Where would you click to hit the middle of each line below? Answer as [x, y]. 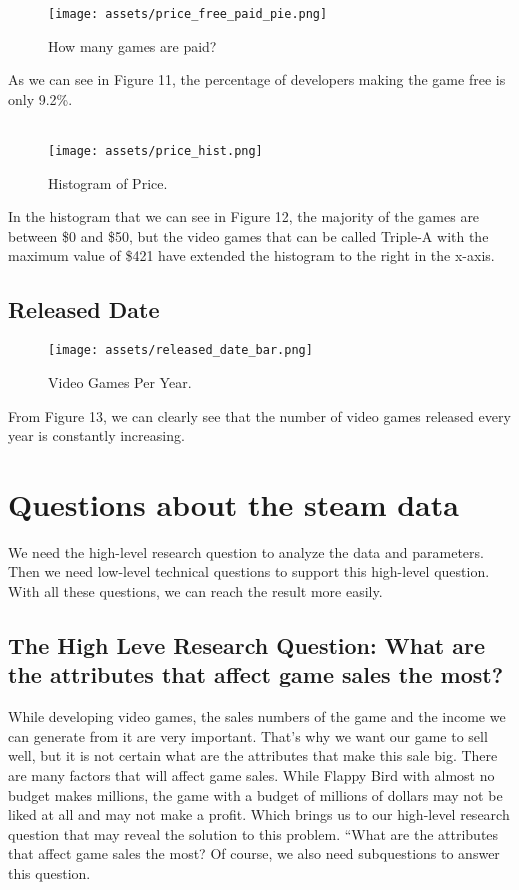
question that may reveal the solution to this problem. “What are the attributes [253, 833]
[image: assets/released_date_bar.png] [180, 350]
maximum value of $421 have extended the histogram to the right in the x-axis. [251, 255]
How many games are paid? [132, 45]
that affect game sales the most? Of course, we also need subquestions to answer [254, 853]
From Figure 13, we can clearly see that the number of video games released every [259, 415]
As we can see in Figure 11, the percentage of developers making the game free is [257, 79]
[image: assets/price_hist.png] [155, 151]
